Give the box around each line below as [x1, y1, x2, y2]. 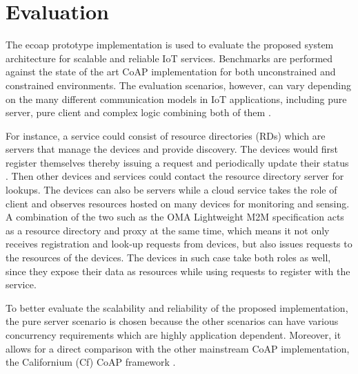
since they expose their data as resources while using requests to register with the [6, 263, 350, 278]
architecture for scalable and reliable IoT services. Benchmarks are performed [6, 50, 333, 65]
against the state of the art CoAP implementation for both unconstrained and [6, 64, 336, 79]
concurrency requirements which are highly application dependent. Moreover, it [6, 328, 341, 342]
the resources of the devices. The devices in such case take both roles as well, [6, 250, 331, 265]
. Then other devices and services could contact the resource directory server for [6, 169, 344, 183]
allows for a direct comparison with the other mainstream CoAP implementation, [6, 341, 350, 355]
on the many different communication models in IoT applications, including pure [6, 91, 347, 106]
